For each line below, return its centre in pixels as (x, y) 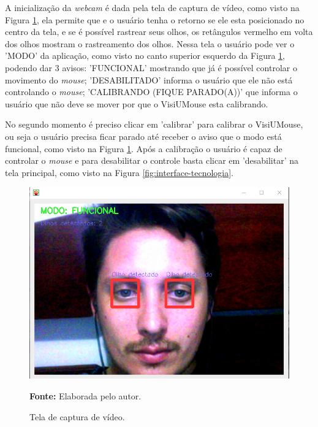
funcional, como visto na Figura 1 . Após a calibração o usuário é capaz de (144, 148)
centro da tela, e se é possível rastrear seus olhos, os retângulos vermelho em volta (159, 32)
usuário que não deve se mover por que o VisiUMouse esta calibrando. (137, 103)
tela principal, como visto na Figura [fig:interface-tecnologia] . (119, 172)
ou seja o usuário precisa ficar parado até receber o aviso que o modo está (143, 136)
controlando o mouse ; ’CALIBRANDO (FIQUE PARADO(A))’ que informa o (151, 92)
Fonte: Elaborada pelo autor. (85, 396)
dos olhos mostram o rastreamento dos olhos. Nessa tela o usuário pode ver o (150, 43)
